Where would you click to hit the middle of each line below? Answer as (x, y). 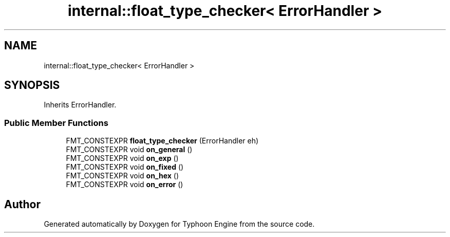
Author (22, 204)
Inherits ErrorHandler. (80, 105)
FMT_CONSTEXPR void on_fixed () (125, 167)
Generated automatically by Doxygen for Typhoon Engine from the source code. (179, 224)
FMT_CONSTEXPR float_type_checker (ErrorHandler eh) (162, 141)
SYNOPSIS (32, 85)
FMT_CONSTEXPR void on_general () (129, 150)
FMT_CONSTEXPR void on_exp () (122, 158)
